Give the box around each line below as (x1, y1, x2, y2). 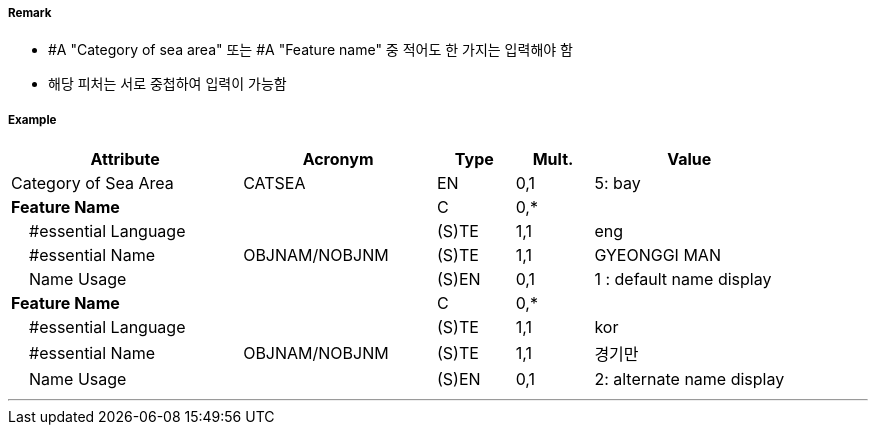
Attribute (90, 149, 160, 170)
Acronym (302, 149, 374, 170)
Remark (8, 6, 52, 20)
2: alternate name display (594, 369, 785, 390)
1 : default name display (594, 269, 772, 290)
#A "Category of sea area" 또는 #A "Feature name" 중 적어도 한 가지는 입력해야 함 (48, 41, 573, 59)
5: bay (594, 173, 641, 194)
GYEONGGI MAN (594, 245, 721, 266)
